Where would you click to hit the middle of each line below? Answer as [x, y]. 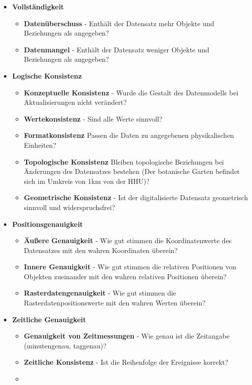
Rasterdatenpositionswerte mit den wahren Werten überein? [115, 303]
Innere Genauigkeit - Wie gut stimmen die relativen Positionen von [130, 267]
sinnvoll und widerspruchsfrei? [70, 207]
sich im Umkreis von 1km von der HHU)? [87, 181]
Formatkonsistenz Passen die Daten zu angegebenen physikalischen [129, 135]
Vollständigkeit [38, 6]
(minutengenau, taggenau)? [65, 345]
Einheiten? [40, 145]
